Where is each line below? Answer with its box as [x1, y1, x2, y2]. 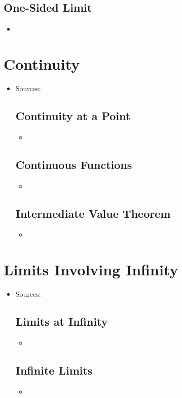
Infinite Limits [15, 362, 93, 378]
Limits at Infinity [15, 314, 108, 329]
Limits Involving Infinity [4, 259, 178, 280]
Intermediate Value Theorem [15, 205, 171, 221]
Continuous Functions [15, 156, 132, 172]
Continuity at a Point [15, 107, 131, 123]
